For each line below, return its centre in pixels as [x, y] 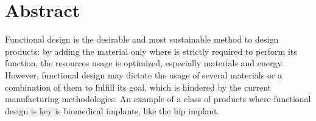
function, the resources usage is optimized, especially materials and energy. [144, 63]
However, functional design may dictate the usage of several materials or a [144, 74]
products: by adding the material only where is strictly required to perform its [151, 51]
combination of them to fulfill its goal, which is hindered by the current [138, 87]
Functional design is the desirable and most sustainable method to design [142, 39]
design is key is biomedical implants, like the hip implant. [112, 110]
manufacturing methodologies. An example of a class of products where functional [158, 99]
